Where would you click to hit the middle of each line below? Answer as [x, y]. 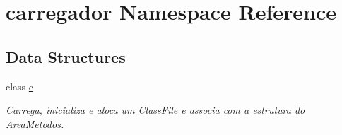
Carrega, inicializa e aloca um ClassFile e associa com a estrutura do [155, 110]
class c [20, 86]
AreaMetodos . [35, 123]
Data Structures [66, 56]
